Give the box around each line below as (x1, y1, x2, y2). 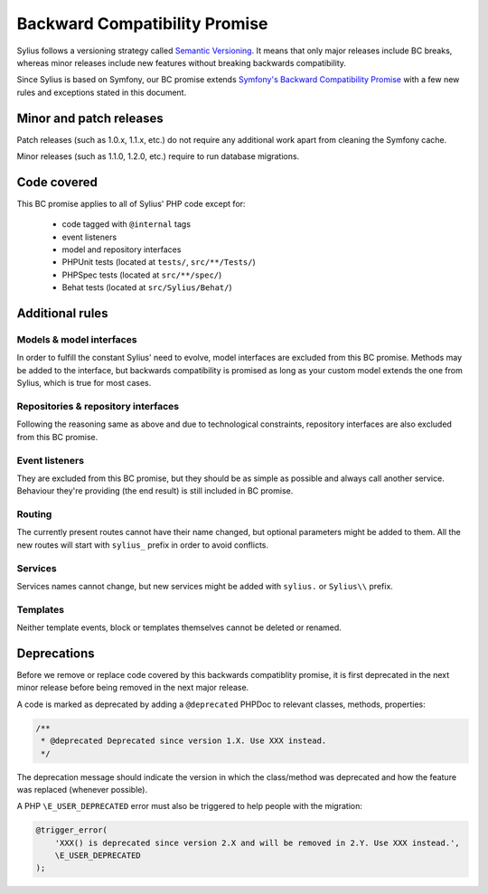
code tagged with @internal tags (61, 219, 192, 230)
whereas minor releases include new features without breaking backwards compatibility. (16, 57, 347, 68)
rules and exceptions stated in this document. (16, 87, 187, 98)
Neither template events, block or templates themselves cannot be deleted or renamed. (16, 622, 343, 633)
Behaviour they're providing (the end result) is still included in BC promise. (16, 485, 294, 496)
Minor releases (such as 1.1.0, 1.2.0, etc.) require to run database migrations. (16, 151, 300, 162)
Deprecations (16, 645, 95, 661)
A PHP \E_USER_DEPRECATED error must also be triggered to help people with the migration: (16, 801, 363, 812)
